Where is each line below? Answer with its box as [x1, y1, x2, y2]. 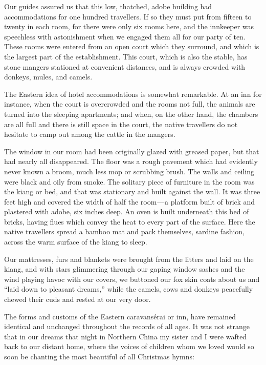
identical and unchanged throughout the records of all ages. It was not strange [4, 321, 250, 332]
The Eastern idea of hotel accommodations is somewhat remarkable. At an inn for [4, 88, 262, 99]
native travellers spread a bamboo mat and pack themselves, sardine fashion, [4, 226, 245, 237]
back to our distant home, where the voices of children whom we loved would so [4, 341, 254, 352]
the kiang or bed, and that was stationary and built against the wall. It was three [4, 186, 260, 197]
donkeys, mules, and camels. [4, 71, 93, 82]
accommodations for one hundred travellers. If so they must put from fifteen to [4, 11, 252, 22]
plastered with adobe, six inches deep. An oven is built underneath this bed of [4, 206, 249, 217]
